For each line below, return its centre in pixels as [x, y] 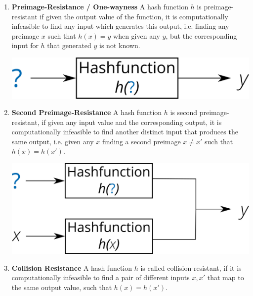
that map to [226, 277]
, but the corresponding [201, 35]
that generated [69, 45]
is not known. [120, 45]
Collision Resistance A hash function [72, 267]
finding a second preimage [141, 141]
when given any [137, 35]
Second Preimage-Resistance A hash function [87, 112]
